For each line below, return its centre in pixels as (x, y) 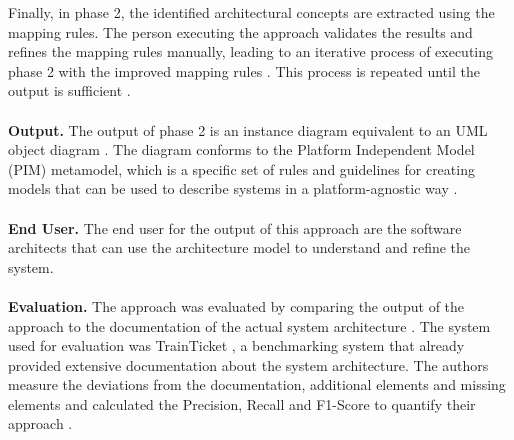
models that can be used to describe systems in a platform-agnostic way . (233, 188)
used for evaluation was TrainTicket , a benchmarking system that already (236, 345)
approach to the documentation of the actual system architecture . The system (249, 325)
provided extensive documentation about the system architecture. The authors (248, 364)
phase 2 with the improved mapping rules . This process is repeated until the (244, 70)
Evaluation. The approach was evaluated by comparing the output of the (236, 305)
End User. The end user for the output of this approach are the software (235, 227)
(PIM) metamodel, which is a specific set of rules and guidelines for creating (241, 168)
